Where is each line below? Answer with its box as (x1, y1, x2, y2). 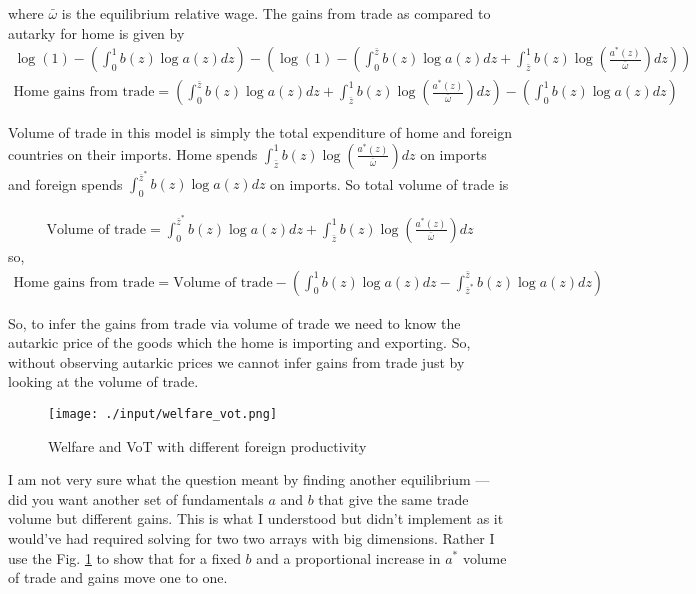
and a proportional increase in (256, 547, 441, 568)
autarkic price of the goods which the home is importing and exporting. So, (8, 332, 471, 353)
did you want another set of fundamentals (8, 488, 264, 509)
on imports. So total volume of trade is (270, 173, 509, 194)
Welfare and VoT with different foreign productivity (48, 435, 367, 456)
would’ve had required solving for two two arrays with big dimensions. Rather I (8, 527, 495, 548)
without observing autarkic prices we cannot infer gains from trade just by (8, 351, 465, 372)
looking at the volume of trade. (8, 371, 199, 392)
